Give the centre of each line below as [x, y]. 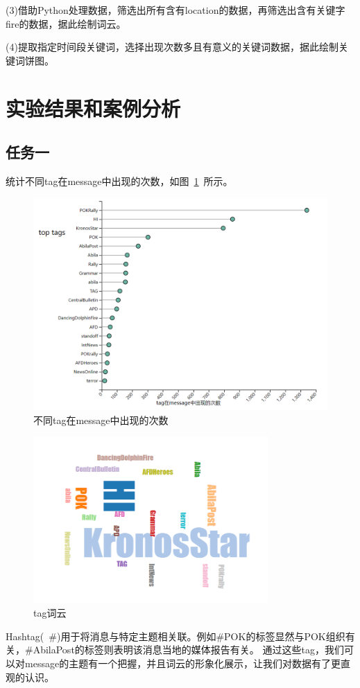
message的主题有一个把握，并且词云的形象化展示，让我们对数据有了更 [183, 663]
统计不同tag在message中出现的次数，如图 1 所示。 [119, 180]
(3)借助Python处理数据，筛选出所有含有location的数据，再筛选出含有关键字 [175, 10]
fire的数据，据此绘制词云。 [66, 23]
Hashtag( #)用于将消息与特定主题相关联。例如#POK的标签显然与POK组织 [175, 636]
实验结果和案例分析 [93, 108]
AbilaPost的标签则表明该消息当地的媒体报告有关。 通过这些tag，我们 [188, 650]
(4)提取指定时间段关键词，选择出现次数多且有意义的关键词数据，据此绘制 [172, 47]
